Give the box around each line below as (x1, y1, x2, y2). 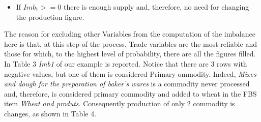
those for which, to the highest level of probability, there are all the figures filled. (4, 48, 256, 59)
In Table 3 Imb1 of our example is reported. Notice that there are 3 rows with (4, 58, 247, 69)
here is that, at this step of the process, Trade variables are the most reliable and (4, 38, 257, 49)
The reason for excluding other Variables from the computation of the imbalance (4, 28, 255, 39)
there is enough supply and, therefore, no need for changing (63, 2, 249, 12)
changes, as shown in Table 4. (4, 108, 97, 118)
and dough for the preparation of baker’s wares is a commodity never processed (4, 78, 250, 89)
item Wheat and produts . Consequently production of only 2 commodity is (4, 98, 235, 109)
